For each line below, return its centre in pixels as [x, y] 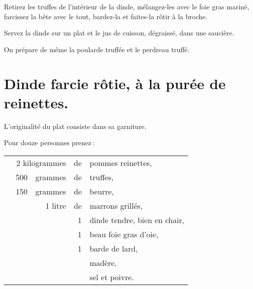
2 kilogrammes [41, 162]
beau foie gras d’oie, [124, 234]
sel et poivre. [112, 277]
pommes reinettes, [121, 162]
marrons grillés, [116, 205]
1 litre [56, 205]
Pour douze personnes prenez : [49, 143]
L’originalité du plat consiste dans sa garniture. [75, 126]
